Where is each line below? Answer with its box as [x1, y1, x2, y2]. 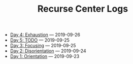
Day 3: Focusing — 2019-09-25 [10, 43, 76, 49]
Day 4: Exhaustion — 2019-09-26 [10, 31, 80, 38]
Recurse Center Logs [37, 3, 128, 15]
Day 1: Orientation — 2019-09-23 [10, 53, 80, 59]
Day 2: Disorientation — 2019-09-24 [10, 48, 86, 54]
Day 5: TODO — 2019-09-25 [10, 37, 70, 43]
